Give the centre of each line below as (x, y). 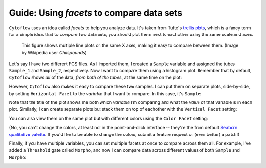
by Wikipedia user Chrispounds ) (54, 52)
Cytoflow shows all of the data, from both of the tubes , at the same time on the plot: (96, 77)
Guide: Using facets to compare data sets (96, 13)
